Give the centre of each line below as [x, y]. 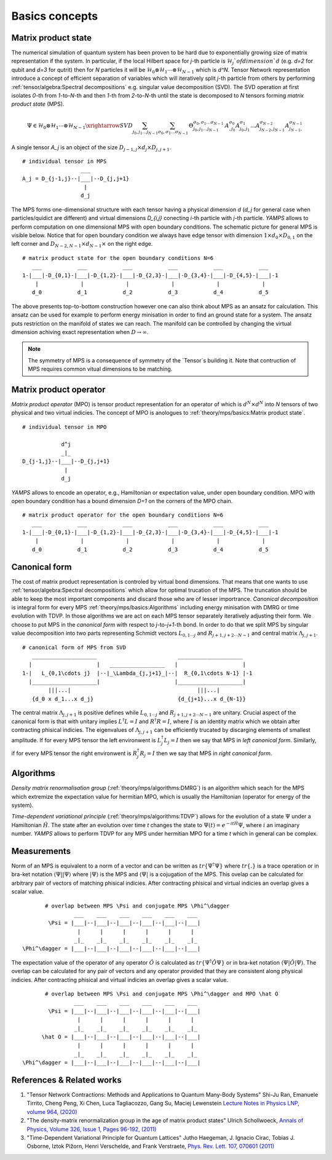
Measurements [41, 851]
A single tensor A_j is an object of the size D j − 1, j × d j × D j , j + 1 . [91, 148]
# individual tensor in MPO [65, 427]
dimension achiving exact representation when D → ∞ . [80, 332]
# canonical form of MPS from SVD [74, 647]
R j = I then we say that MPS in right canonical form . [206, 754]
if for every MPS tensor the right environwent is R [74, 753]
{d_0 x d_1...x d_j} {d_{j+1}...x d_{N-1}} [139, 699]
